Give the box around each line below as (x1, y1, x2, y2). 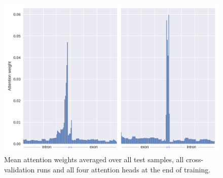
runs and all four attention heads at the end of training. (36, 164, 211, 174)
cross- (185, 154, 204, 165)
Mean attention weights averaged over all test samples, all (4, 154, 184, 165)
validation (4, 164, 35, 174)
